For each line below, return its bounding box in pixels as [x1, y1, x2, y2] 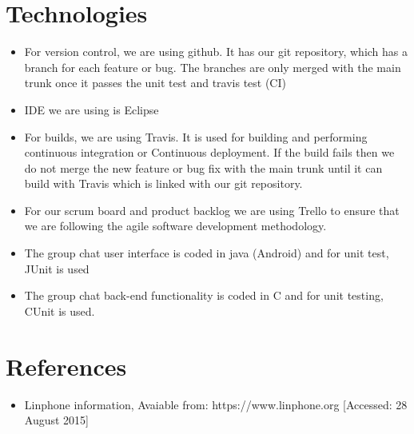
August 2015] [24, 412, 89, 428]
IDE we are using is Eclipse [24, 101, 159, 117]
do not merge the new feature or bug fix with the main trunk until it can [24, 159, 383, 176]
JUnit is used [24, 260, 90, 277]
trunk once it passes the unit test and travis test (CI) [24, 74, 286, 91]
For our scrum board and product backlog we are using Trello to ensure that [24, 201, 400, 218]
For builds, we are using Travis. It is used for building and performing [24, 128, 368, 145]
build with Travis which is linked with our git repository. [24, 175, 303, 192]
